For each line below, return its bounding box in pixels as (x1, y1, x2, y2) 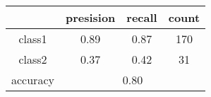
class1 (18, 30, 47, 47)
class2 (18, 51, 47, 67)
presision (65, 9, 116, 25)
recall (126, 9, 157, 25)
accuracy (11, 72, 54, 88)
